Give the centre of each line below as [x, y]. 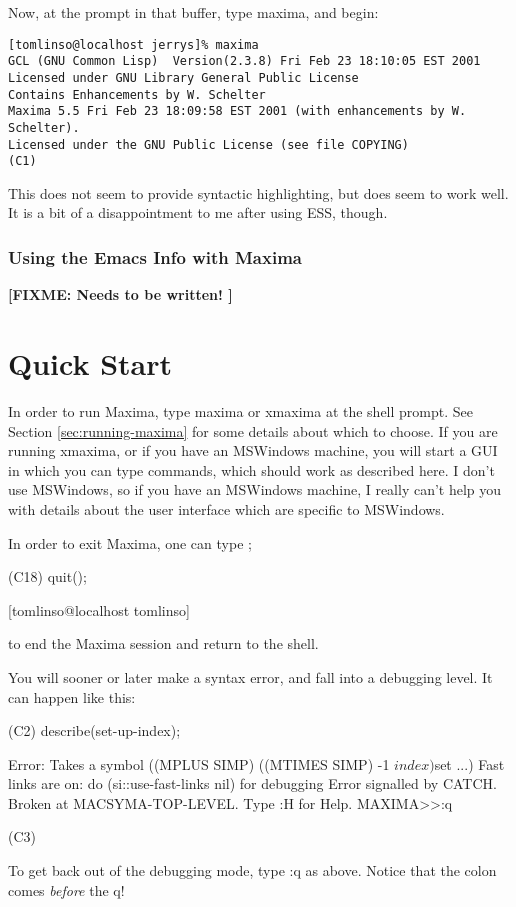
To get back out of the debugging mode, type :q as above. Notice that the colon [252, 870]
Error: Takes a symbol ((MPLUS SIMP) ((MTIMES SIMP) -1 [199, 763]
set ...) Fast [469, 763]
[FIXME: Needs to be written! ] [120, 294]
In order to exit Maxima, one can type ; [130, 542]
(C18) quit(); [47, 576]
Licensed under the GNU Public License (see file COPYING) [208, 144]
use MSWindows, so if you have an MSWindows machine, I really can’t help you [255, 489]
